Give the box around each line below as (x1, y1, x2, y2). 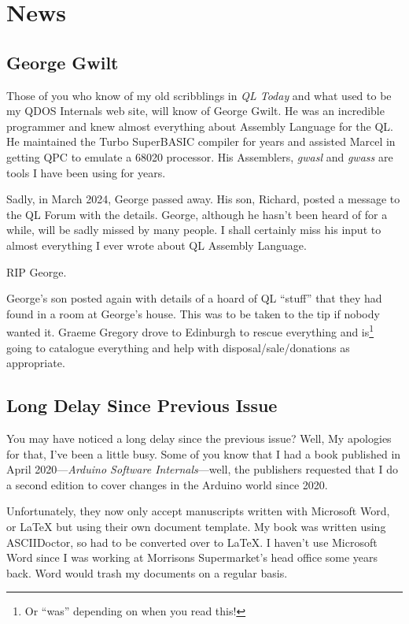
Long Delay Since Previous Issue (6, 393, 278, 418)
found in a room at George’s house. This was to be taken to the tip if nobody (6, 305, 380, 321)
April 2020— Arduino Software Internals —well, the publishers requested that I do (6, 461, 399, 477)
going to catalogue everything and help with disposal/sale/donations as (6, 339, 350, 355)
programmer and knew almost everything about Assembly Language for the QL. (6, 117, 393, 134)
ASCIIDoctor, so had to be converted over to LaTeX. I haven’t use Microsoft (6, 533, 378, 550)
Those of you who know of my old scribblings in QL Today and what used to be (6, 87, 392, 103)
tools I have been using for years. (6, 164, 166, 180)
